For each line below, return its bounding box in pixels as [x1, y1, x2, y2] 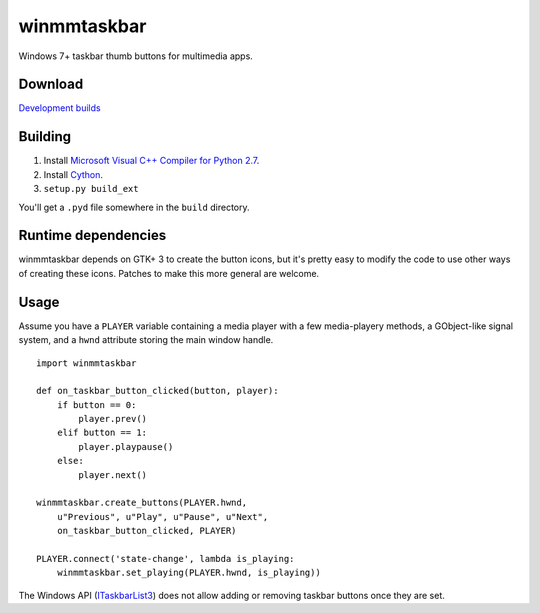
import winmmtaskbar [36, 357, 137, 369]
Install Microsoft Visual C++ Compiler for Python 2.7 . [43, 155, 260, 167]
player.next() [78, 469, 148, 480]
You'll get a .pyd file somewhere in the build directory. [18, 201, 250, 213]
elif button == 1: [56, 427, 148, 439]
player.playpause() [78, 441, 174, 452]
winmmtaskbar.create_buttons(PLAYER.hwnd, [36, 497, 248, 509]
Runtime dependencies [18, 227, 167, 244]
